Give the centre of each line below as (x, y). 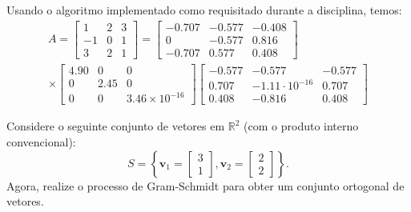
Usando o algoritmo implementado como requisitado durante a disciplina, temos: (204, 10)
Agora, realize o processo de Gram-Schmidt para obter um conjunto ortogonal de (205, 185)
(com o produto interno (301, 126)
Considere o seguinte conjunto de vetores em (116, 126)
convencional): (41, 141)
